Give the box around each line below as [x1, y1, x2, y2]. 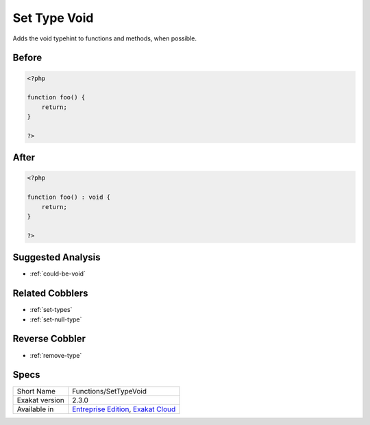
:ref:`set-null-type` [29, 315, 82, 324]
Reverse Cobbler [12, 333, 86, 345]
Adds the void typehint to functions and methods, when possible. [12, 34, 197, 42]
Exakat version [16, 396, 64, 405]
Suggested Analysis [12, 252, 101, 263]
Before [12, 52, 42, 64]
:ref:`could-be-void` [29, 269, 86, 278]
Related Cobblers [12, 288, 88, 300]
